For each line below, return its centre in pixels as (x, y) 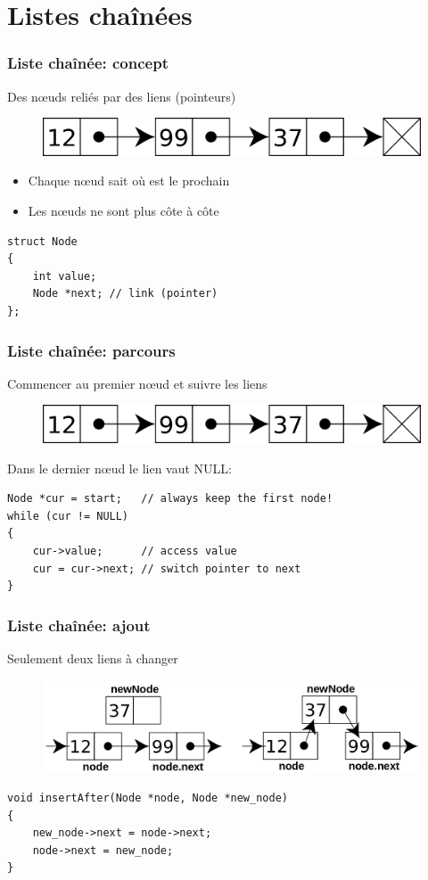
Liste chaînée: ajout (79, 625)
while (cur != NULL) (68, 516)
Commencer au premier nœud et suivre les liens (137, 383)
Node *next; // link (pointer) (125, 294)
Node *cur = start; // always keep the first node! (170, 499)
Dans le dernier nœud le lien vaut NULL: (119, 468)
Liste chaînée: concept (88, 63)
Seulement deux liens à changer (93, 658)
